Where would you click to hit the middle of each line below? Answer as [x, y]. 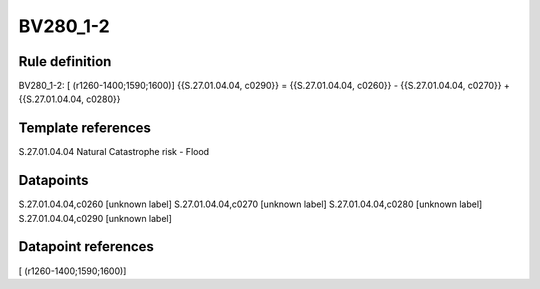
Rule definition [65, 61]
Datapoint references [86, 246]
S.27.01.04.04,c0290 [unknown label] [95, 218]
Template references [85, 128]
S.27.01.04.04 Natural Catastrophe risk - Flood [114, 152]
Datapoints [53, 180]
